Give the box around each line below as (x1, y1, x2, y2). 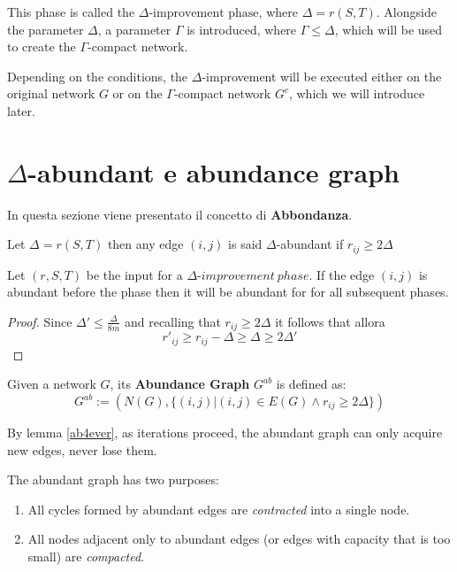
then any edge (107, 235, 184, 253)
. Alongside (376, 3, 437, 20)
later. (7, 101, 35, 120)
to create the (7, 37, 76, 56)
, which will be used (334, 19, 443, 38)
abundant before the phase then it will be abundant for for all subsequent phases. (7, 282, 449, 301)
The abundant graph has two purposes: (7, 470, 219, 489)
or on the (112, 84, 163, 103)
